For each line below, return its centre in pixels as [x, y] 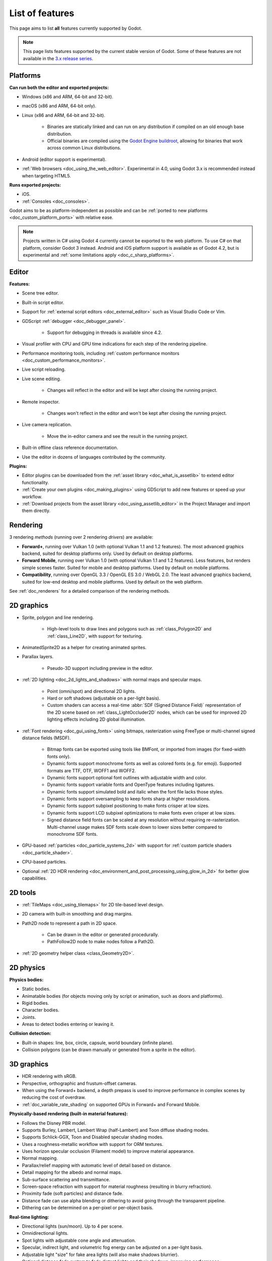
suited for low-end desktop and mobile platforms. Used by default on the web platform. [113, 582]
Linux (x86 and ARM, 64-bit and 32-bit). [63, 115]
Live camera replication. [47, 425]
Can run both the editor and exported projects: [59, 87]
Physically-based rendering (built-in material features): [69, 1114]
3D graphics [29, 1064]
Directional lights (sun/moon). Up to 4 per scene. [73, 1226]
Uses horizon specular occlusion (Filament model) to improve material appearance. [108, 1151]
